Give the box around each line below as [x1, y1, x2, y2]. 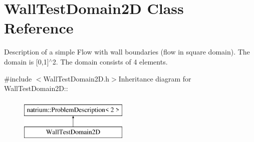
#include [4, 73, 32, 83]
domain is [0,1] [4, 56, 49, 66]
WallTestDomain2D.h [43, 73, 110, 83]
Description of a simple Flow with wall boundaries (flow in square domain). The [4, 46, 250, 57]
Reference [4, 17, 74, 38]
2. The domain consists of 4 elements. [52, 56, 168, 66]
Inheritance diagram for [118, 73, 191, 83]
